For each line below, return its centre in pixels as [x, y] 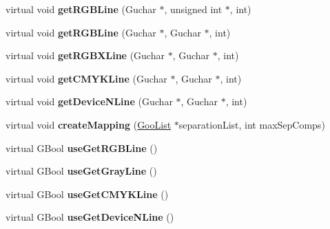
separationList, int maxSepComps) [252, 124]
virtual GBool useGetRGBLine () [82, 148]
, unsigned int [193, 9]
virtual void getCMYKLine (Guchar [86, 78]
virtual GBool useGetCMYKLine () [87, 194]
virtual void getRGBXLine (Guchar [85, 55]
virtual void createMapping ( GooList [89, 124]
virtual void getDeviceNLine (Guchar [89, 101]
